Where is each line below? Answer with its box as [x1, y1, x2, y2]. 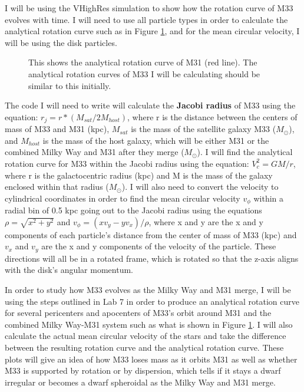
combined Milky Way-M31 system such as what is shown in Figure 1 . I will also [5, 318, 293, 330]
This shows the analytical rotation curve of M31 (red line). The [28, 56, 257, 68]
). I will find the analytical [197, 146, 293, 158]
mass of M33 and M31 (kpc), [5, 123, 110, 135]
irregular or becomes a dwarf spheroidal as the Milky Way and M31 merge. [5, 375, 276, 388]
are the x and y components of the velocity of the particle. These [41, 240, 276, 252]
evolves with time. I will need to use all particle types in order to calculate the [5, 13, 288, 25]
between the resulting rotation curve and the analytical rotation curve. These [5, 341, 284, 354]
